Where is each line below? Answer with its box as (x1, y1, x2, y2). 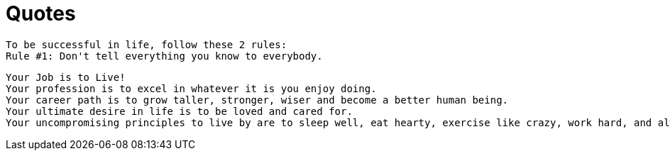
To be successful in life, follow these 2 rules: (6, 38, 287, 50)
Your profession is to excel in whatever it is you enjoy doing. (6, 82, 377, 94)
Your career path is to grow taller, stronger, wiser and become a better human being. (6, 94, 509, 106)
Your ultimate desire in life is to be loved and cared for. (6, 105, 353, 117)
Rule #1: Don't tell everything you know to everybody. (6, 50, 323, 62)
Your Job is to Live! (6, 71, 126, 83)
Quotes (6, 1, 76, 26)
